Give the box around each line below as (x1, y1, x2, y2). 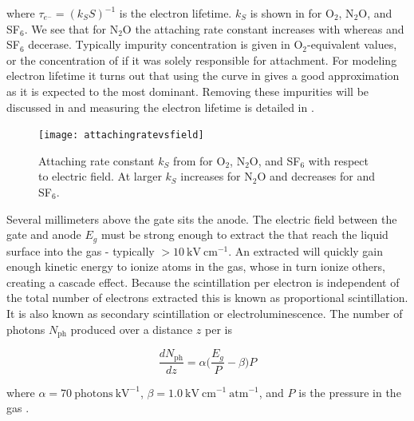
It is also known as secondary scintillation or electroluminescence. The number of (6, 305, 403, 322)
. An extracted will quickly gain (228, 242, 384, 259)
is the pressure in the (298, 383, 401, 400)
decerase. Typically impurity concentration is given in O (28, 36, 303, 53)
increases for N (180, 168, 253, 185)
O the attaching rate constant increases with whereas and (122, 20, 404, 37)
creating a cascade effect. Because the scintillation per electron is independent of (6, 273, 400, 290)
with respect (308, 152, 369, 169)
